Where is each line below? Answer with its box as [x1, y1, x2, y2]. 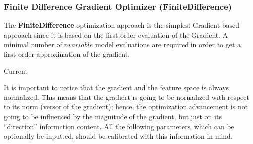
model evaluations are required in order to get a [95, 39, 241, 49]
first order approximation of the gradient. [4, 49, 130, 59]
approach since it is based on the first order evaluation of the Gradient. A [4, 29, 228, 40]
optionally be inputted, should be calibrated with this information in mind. [4, 131, 233, 141]
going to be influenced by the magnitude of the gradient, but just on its [4, 111, 222, 121]
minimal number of [4, 39, 62, 49]
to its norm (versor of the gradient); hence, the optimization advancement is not [4, 101, 248, 112]
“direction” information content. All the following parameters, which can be [4, 121, 234, 131]
